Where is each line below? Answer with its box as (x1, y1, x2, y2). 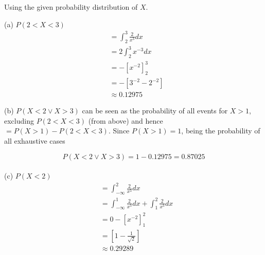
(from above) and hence (88, 115, 163, 126)
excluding (4, 115, 34, 126)
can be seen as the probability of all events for (82, 105, 228, 116)
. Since (108, 125, 130, 136)
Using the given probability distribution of (4, 2, 138, 12)
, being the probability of (181, 125, 260, 136)
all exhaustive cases (4, 135, 65, 146)
